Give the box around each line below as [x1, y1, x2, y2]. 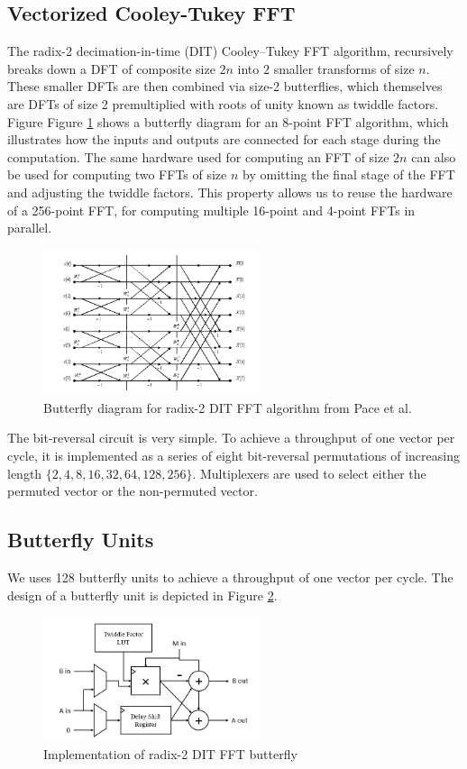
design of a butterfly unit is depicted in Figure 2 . [7, 585, 278, 604]
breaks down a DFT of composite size [7, 59, 215, 78]
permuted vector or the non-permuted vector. [7, 481, 258, 500]
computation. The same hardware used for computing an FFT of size [7, 147, 389, 166]
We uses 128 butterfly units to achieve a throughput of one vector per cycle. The [7, 568, 453, 586]
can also [411, 147, 456, 166]
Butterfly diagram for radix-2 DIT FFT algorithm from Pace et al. [43, 398, 412, 417]
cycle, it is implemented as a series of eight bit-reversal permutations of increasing [7, 446, 460, 465]
